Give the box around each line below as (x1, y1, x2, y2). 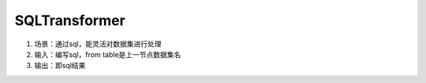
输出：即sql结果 (34, 61, 86, 70)
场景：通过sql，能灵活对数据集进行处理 (34, 39, 162, 49)
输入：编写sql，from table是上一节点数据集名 (34, 49, 181, 59)
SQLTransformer (14, 12, 125, 29)
